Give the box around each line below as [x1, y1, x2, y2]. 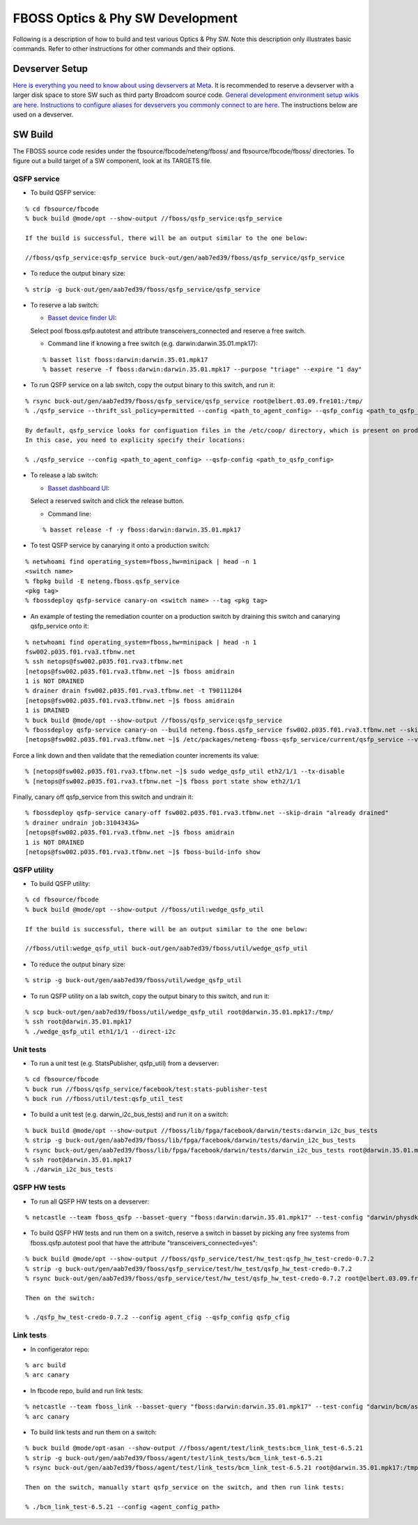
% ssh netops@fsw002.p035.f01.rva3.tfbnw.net [25, 658, 184, 666]
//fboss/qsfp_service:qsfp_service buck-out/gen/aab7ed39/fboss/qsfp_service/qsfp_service [25, 253, 345, 262]
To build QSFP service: [30, 188, 96, 197]
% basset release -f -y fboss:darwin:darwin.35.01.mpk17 [42, 526, 242, 534]
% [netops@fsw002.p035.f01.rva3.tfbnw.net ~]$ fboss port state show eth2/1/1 [25, 777, 301, 785]
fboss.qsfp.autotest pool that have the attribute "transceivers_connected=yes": [30, 1238, 258, 1247]
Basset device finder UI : [47, 314, 117, 322]
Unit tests [13, 1044, 47, 1054]
